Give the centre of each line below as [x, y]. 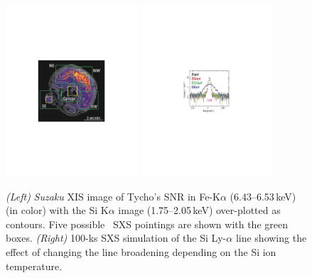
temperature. [34, 266]
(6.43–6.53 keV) [263, 196]
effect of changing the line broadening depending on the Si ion [141, 251]
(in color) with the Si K [57, 210]
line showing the [271, 238]
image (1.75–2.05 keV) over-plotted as [199, 210]
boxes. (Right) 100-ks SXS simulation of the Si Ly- [116, 238]
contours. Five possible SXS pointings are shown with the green [147, 224]
